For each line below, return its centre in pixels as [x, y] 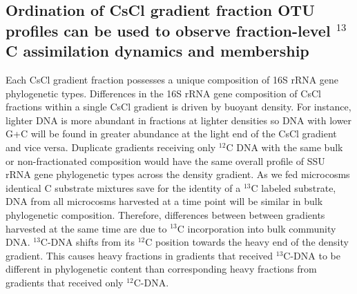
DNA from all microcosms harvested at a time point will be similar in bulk [164, 201]
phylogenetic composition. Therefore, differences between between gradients [165, 214]
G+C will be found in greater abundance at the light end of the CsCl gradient [171, 134]
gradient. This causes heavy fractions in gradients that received [139, 255]
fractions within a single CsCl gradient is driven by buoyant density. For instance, [178, 107]
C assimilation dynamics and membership [157, 51]
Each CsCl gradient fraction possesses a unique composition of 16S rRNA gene [172, 79]
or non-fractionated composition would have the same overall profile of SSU [165, 160]
